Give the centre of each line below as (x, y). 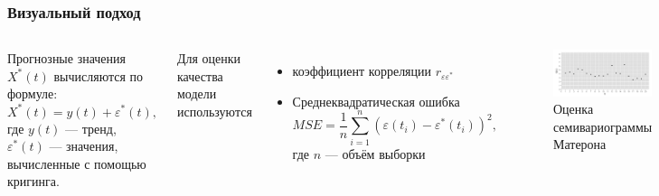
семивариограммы (603, 126)
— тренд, (91, 128)
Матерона (579, 144)
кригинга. (33, 181)
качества (200, 75)
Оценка (573, 109)
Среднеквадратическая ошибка (376, 101)
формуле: (33, 93)
